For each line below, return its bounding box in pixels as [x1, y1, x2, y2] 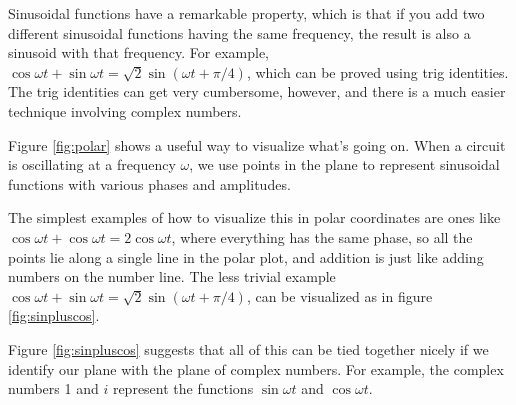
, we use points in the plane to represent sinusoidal [189, 154, 500, 175]
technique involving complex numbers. [8, 100, 242, 121]
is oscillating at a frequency [8, 154, 176, 175]
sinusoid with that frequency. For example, [8, 42, 270, 63]
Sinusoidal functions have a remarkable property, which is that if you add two [8, 3, 485, 23]
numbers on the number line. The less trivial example [8, 266, 336, 287]
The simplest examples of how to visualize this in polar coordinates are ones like [8, 207, 501, 228]
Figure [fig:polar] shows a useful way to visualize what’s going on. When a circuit [8, 134, 506, 155]
